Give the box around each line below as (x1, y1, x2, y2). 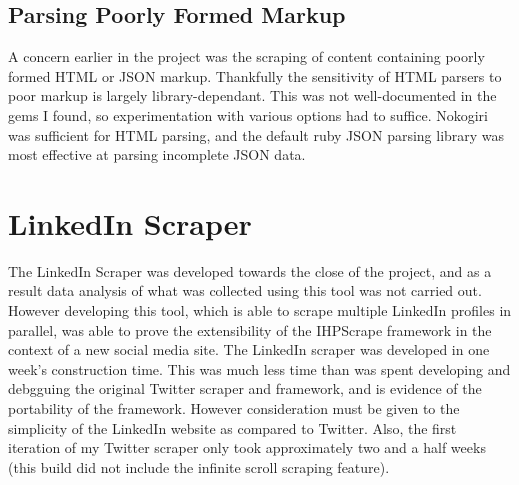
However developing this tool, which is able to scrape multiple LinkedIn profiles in (8, 300, 512, 321)
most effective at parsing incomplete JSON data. (8, 144, 306, 165)
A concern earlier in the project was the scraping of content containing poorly (8, 46, 485, 67)
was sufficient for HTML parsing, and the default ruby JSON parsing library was (8, 124, 505, 145)
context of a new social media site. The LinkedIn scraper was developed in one (8, 339, 490, 360)
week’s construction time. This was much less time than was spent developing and (8, 358, 511, 379)
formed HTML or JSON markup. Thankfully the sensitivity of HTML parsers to (8, 65, 502, 86)
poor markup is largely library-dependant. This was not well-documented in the (8, 85, 497, 106)
